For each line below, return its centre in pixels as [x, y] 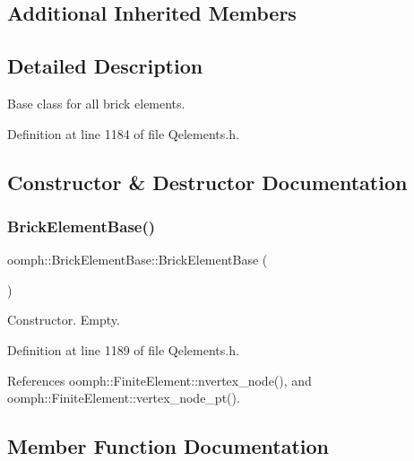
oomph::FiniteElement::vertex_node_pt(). [124, 398]
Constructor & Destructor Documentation [207, 182]
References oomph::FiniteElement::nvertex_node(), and [160, 380]
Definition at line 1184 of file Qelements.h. [123, 133]
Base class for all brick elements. [96, 103]
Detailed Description [105, 66]
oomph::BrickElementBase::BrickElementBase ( [138, 260]
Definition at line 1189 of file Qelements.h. [123, 349]
